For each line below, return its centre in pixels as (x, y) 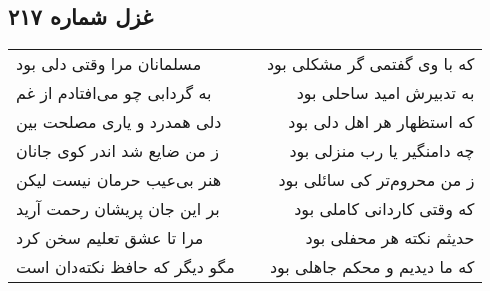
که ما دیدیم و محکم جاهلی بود (372, 267)
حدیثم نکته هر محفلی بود (390, 238)
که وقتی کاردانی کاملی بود (384, 209)
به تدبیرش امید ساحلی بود (385, 93)
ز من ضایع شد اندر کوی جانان (117, 151)
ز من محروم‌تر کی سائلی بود (376, 180)
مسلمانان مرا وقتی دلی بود (109, 64)
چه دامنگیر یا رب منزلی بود (382, 151)
